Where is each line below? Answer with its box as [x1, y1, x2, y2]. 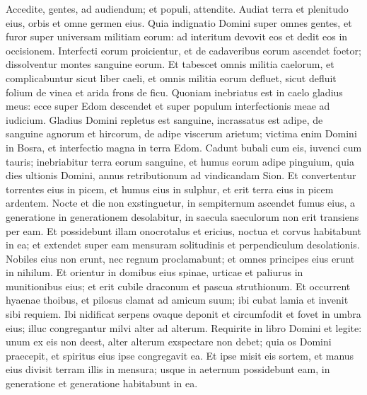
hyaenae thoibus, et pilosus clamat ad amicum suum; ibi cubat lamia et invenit [6, 292, 349, 307]
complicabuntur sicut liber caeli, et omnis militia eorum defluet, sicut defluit [6, 70, 337, 85]
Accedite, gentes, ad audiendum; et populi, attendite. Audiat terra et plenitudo [6, 1, 349, 16]
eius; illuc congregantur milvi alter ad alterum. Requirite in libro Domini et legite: [6, 320, 362, 335]
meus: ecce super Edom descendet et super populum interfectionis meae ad [6, 98, 330, 113]
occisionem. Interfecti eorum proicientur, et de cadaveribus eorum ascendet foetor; [6, 42, 361, 57]
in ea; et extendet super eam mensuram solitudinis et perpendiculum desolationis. [6, 237, 360, 252]
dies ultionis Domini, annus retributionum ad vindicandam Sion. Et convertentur [6, 168, 356, 183]
